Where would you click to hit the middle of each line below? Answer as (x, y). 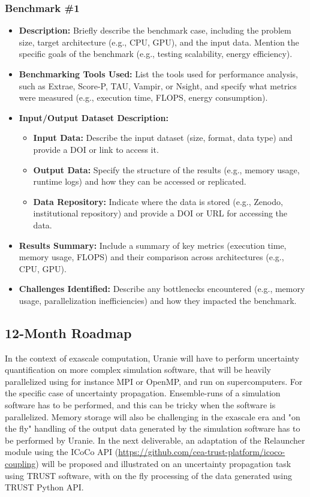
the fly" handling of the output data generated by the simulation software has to (153, 428)
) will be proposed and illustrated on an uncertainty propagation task (163, 464)
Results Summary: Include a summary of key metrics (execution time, (153, 245)
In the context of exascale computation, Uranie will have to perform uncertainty (152, 358)
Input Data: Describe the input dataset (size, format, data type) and (163, 138)
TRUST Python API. (44, 487)
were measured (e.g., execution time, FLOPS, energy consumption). (143, 97)
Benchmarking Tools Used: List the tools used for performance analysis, (158, 74)
